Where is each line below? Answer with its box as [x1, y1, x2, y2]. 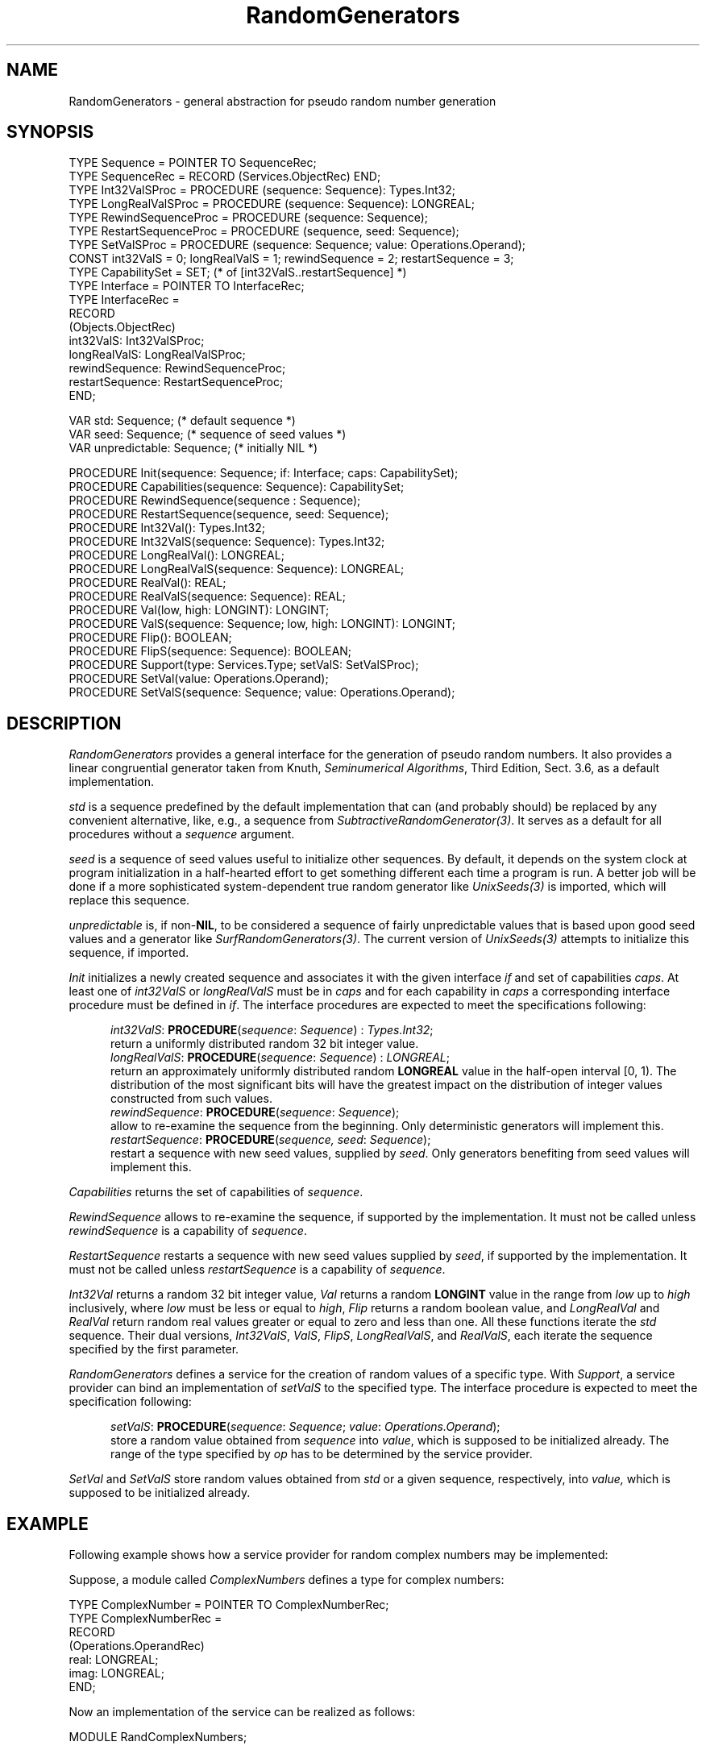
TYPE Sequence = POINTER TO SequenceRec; [69, 156, 317, 170]
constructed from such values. [110, 1091, 272, 1106]
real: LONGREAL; [69, 1652, 159, 1667]
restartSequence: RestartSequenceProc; [69, 375, 284, 389]
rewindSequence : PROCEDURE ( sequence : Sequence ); [110, 1105, 400, 1120]
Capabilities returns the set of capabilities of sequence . [69, 1185, 363, 1199]
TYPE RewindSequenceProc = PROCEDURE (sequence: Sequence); [69, 210, 429, 225]
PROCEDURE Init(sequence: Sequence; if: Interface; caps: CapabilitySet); [69, 466, 459, 480]
